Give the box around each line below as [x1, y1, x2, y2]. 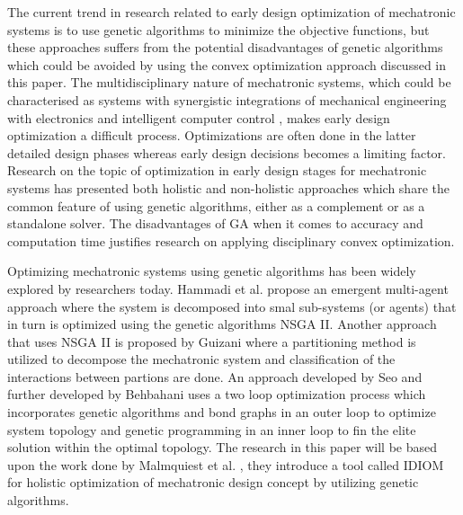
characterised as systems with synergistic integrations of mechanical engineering [7, 90, 447, 109]
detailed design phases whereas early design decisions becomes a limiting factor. [7, 143, 446, 162]
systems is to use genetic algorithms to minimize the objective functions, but [7, 20, 430, 39]
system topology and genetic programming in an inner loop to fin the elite [7, 420, 416, 439]
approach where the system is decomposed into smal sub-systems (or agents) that [7, 297, 457, 315]
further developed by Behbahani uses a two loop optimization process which [7, 385, 426, 404]
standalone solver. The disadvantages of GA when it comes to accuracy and [7, 214, 423, 233]
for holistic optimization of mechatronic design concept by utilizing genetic [7, 473, 419, 492]
